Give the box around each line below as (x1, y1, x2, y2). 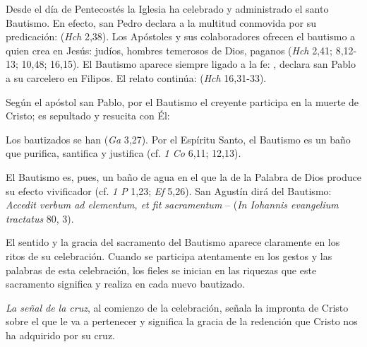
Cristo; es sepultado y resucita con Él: (6, 108, 170, 123)
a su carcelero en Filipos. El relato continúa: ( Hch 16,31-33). (6, 70, 267, 85)
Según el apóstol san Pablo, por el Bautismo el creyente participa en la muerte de (6, 94, 359, 109)
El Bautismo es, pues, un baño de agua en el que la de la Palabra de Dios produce (6, 169, 361, 184)
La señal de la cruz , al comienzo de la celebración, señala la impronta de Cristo (6, 300, 349, 314)
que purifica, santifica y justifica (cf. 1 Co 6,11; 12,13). (6, 146, 241, 160)
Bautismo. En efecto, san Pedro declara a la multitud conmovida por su (6, 15, 316, 30)
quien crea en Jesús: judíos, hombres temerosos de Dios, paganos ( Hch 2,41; (6, 42, 332, 57)
